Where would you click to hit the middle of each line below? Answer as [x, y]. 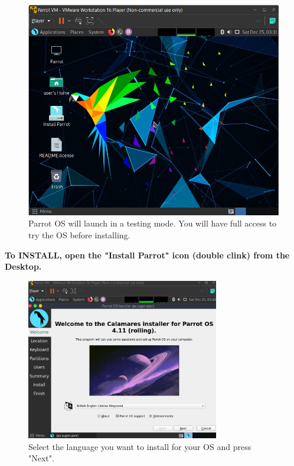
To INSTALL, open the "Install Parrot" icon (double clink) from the [147, 255]
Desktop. [23, 266]
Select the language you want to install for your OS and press [140, 446]
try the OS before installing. [79, 234]
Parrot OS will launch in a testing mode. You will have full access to [153, 223]
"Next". [41, 458]
